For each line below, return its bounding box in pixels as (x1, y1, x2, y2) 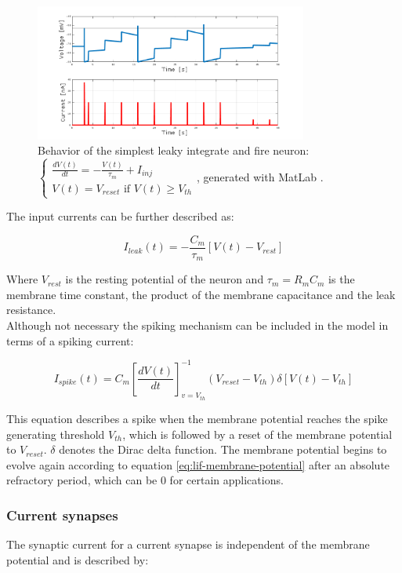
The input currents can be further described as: (6, 208, 234, 224)
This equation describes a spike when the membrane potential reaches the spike (6, 411, 388, 427)
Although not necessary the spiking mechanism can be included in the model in (6, 316, 389, 333)
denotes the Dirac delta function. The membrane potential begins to (59, 441, 387, 458)
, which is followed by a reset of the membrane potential (122, 425, 393, 442)
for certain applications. (169, 472, 284, 488)
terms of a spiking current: (6, 332, 134, 349)
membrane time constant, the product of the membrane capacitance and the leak (6, 286, 396, 302)
